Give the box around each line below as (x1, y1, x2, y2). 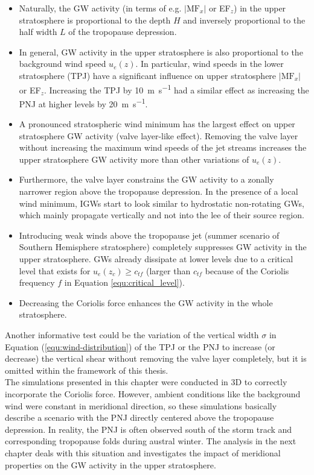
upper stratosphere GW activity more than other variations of (19, 153, 249, 165)
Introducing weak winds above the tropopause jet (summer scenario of (19, 228, 280, 241)
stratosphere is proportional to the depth (19, 13, 171, 26)
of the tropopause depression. (68, 25, 177, 38)
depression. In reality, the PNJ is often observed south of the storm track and (5, 423, 292, 435)
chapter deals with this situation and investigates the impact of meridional (5, 446, 281, 459)
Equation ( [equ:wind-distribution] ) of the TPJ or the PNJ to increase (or (5, 340, 275, 353)
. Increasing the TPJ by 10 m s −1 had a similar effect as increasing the (43, 81, 309, 96)
